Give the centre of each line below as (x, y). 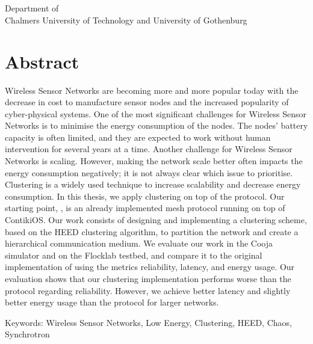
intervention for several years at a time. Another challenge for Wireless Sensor (149, 149)
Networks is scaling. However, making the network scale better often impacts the (154, 161)
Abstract (42, 61)
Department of (32, 8)
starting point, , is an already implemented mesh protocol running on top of (145, 208)
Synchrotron (27, 334)
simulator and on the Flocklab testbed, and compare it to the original (134, 255)
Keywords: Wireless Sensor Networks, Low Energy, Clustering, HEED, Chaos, (148, 322)
